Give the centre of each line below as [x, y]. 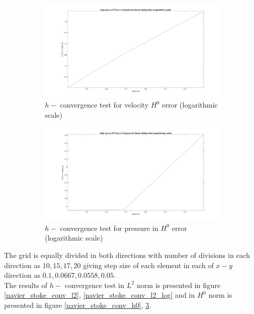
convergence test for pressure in [109, 228]
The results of [26, 285]
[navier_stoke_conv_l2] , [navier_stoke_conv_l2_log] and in [100, 295]
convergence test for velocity [104, 105]
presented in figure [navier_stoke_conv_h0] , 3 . [78, 305]
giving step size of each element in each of [148, 265]
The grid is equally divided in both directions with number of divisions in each [127, 255]
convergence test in [95, 285]
